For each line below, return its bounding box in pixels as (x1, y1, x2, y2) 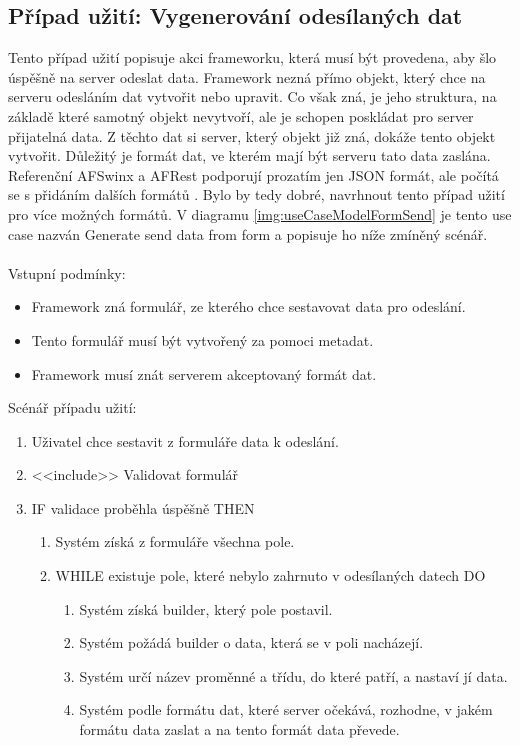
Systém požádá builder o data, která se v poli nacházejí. (79, 632, 424, 653)
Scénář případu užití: (8, 397, 137, 418)
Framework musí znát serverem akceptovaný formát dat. (31, 363, 377, 384)
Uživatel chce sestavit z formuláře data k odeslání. (31, 430, 339, 451)
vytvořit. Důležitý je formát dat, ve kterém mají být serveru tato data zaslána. (8, 145, 491, 166)
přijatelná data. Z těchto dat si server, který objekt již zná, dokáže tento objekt (8, 125, 496, 146)
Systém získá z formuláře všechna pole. (55, 531, 295, 552)
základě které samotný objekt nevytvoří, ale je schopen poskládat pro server (8, 105, 474, 126)
